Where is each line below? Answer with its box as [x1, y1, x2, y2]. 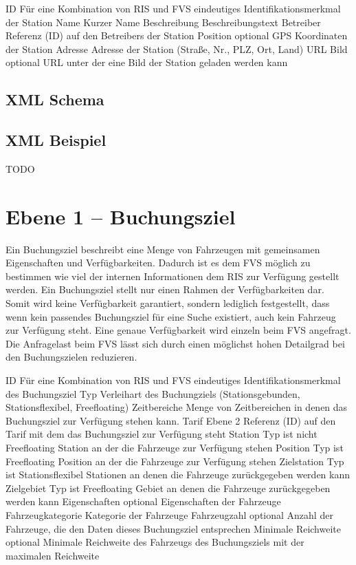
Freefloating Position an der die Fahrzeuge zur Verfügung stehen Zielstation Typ [5, 454, 344, 468]
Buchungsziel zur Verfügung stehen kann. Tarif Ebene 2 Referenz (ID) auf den [5, 413, 336, 427]
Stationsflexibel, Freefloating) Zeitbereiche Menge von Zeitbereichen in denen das [5, 400, 348, 414]
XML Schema [5, 89, 104, 110]
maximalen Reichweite [5, 548, 100, 562]
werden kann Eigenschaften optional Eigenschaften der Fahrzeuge [5, 494, 281, 509]
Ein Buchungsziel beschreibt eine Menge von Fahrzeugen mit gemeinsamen [5, 242, 320, 256]
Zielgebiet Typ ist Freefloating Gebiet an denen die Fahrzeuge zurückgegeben [5, 480, 331, 495]
